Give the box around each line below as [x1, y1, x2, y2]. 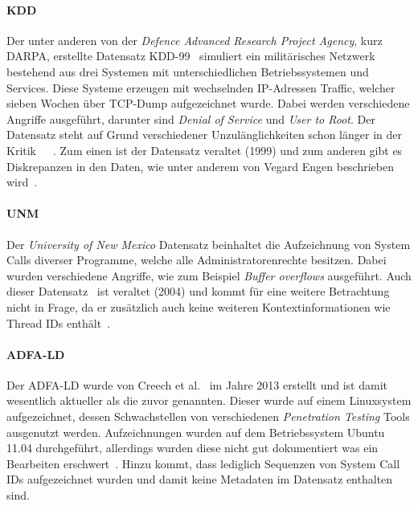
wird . [6, 173, 38, 190]
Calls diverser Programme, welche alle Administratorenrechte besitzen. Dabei [6, 251, 387, 268]
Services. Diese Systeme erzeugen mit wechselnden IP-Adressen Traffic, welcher [6, 79, 395, 96]
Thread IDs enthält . [6, 314, 111, 331]
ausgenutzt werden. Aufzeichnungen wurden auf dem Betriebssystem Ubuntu [6, 423, 385, 440]
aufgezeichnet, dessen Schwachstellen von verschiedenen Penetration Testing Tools [6, 408, 410, 425]
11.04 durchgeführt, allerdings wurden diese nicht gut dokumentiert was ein [6, 439, 379, 456]
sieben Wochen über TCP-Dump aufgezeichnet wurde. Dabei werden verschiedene [6, 95, 410, 112]
